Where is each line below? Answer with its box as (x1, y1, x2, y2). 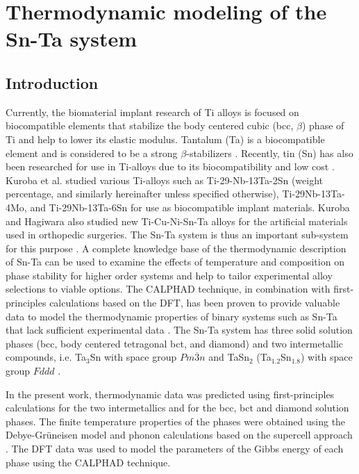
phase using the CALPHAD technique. (6, 455, 171, 469)
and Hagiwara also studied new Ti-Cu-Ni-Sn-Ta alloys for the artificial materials (6, 213, 348, 228)
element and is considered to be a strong (6, 145, 178, 160)
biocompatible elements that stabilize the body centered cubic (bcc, (6, 118, 294, 133)
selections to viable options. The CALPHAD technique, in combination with (6, 281, 331, 296)
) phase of (301, 118, 344, 133)
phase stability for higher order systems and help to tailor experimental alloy (6, 268, 333, 282)
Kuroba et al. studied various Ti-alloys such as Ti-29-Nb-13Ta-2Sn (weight (6, 172, 324, 187)
